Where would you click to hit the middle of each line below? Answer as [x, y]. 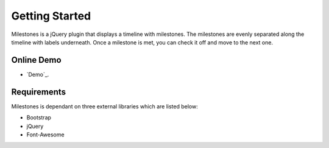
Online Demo [36, 60]
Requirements [39, 92]
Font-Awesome [45, 135]
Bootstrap [39, 118]
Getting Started [51, 16]
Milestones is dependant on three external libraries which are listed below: [104, 106]
